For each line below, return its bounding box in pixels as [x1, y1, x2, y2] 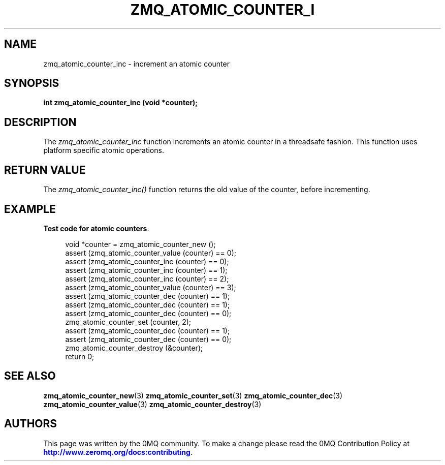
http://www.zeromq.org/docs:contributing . [43, 447, 193, 456]
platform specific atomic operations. [43, 146, 164, 155]
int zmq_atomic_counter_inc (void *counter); [43, 98, 198, 107]
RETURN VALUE [4, 163, 86, 176]
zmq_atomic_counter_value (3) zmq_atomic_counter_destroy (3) [43, 399, 262, 409]
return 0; [65, 352, 94, 361]
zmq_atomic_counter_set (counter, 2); [65, 317, 192, 326]
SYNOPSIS [4, 77, 59, 90]
